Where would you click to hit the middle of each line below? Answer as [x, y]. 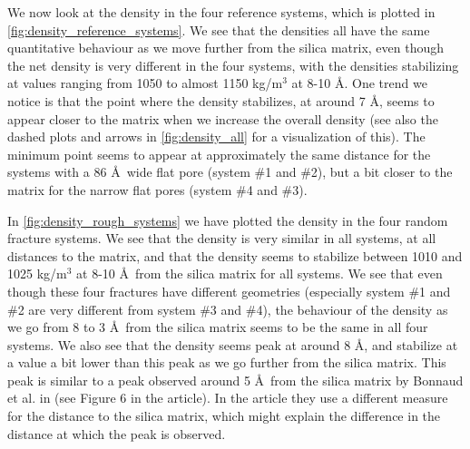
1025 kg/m [37, 273]
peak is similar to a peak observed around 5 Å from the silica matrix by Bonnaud [235, 380]
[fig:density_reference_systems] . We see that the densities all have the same [219, 29]
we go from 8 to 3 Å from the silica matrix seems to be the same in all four [218, 327]
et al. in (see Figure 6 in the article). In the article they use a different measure [228, 398]
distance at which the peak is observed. [117, 433]
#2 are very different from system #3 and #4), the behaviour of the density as [228, 309]
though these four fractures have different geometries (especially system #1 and [229, 291]
